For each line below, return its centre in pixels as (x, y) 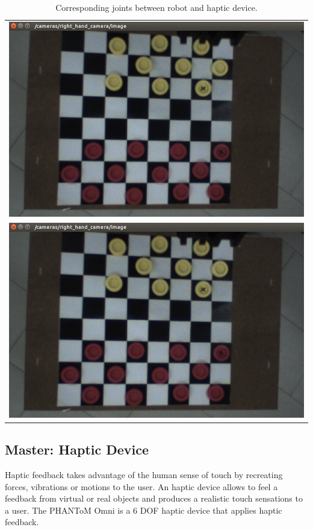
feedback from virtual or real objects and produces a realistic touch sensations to (154, 498)
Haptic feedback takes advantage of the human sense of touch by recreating (144, 475)
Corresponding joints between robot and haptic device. (156, 7)
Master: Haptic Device (77, 449)
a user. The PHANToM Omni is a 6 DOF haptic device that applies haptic (144, 510)
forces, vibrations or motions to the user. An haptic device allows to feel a (141, 486)
